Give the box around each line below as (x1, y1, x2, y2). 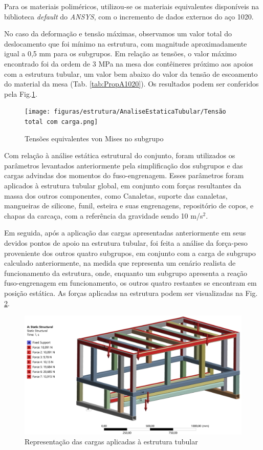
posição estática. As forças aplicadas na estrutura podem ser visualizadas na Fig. (4, 287, 258, 298)
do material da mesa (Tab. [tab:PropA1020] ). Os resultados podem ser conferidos (4, 78, 259, 89)
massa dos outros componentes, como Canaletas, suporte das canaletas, (4, 190, 228, 201)
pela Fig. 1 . (4, 88, 37, 99)
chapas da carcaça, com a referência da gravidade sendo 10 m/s (4, 210, 203, 221)
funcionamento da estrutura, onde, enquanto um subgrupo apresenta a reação (4, 267, 247, 278)
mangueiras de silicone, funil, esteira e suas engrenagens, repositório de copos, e (4, 200, 254, 211)
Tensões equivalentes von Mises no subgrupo (25, 133, 164, 143)
